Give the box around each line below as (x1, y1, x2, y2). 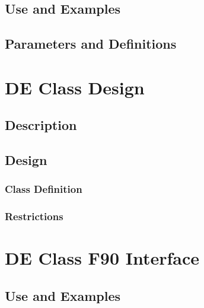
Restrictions (5, 209, 63, 224)
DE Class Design (5, 75, 145, 99)
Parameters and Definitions (5, 34, 177, 53)
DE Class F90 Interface (5, 246, 200, 270)
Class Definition (5, 182, 82, 196)
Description (5, 116, 77, 134)
